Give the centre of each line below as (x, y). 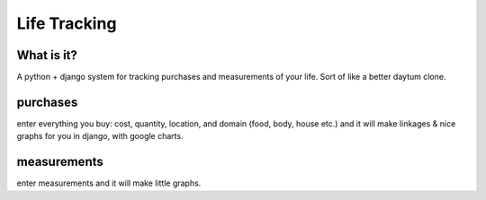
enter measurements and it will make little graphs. (109, 183)
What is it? (47, 55)
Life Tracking (67, 23)
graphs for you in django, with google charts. (100, 136)
